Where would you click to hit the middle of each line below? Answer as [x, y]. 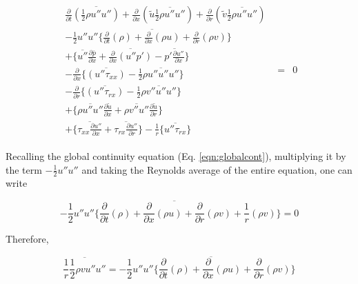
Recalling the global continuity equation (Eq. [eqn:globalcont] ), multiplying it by [176, 156]
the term [24, 169]
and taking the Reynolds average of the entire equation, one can [217, 169]
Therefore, [27, 239]
